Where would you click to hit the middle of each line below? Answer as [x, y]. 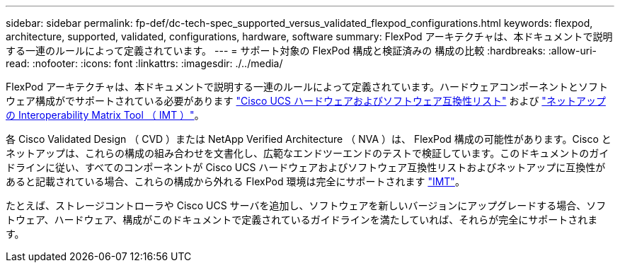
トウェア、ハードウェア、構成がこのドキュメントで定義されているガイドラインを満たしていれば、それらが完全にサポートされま [302, 220]
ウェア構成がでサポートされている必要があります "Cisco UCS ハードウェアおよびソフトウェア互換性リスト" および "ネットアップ [306, 101]
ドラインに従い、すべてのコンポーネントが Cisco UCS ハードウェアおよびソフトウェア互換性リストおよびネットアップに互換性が [306, 167]
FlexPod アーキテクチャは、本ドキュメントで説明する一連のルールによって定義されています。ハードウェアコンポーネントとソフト [307, 87]
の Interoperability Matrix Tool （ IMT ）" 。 [105, 115]
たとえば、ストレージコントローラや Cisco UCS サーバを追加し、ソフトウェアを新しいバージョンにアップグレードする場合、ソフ [306, 205]
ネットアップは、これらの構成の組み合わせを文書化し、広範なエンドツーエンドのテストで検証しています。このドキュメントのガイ [308, 153]
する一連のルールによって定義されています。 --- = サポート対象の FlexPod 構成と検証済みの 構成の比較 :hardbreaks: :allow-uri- [302, 51]
